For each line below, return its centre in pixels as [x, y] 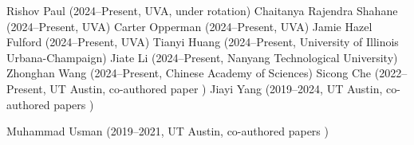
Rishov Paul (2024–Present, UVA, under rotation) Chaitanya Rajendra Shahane [202, 10]
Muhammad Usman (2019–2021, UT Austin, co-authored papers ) [168, 131]
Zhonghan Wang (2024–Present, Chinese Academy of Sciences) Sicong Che [189, 73]
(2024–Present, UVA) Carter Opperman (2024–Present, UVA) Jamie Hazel [189, 26]
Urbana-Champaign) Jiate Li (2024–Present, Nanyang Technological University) [202, 57]
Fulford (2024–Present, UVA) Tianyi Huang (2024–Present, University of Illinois [203, 42]
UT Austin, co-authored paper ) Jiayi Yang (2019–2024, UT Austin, [216, 88]
